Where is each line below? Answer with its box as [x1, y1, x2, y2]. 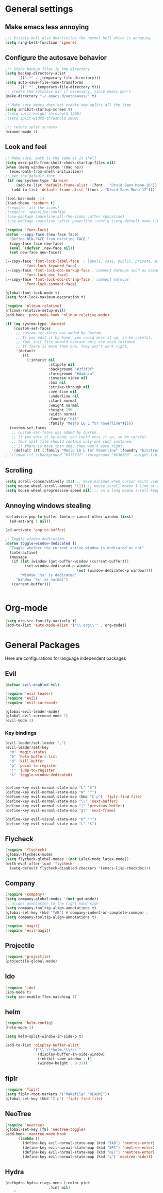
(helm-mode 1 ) [5, 1025, 34, 1030]
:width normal [48, 412, 77, 417]
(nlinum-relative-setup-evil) [5, 308, 66, 313]
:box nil [48, 380, 66, 385]
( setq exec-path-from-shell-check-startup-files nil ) [5, 160, 116, 165]
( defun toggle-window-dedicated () [5, 541, 77, 546]
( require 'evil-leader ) [5, 691, 53, 696]
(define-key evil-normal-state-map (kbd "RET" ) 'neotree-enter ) [22, 1150, 155, 1155]
